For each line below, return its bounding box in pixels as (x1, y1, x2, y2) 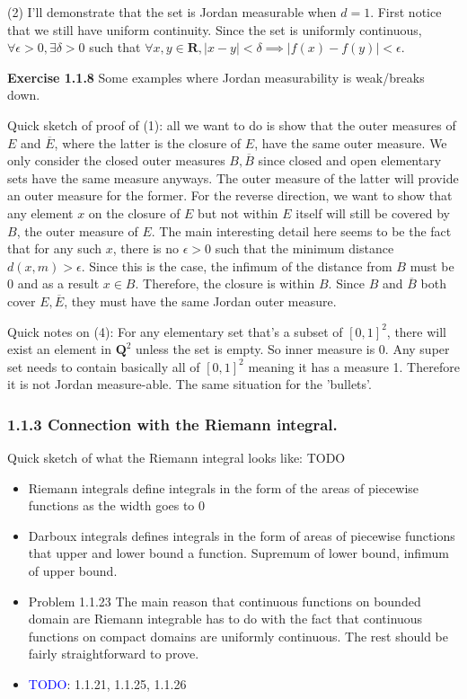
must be (410, 256, 454, 275)
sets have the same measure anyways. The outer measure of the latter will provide (7, 168, 459, 187)
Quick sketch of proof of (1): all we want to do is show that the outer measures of (7, 115, 456, 134)
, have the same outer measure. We (254, 133, 447, 152)
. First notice (370, 3, 442, 21)
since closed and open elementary (258, 151, 442, 170)
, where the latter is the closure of (54, 133, 242, 152)
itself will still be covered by (295, 203, 450, 222)
